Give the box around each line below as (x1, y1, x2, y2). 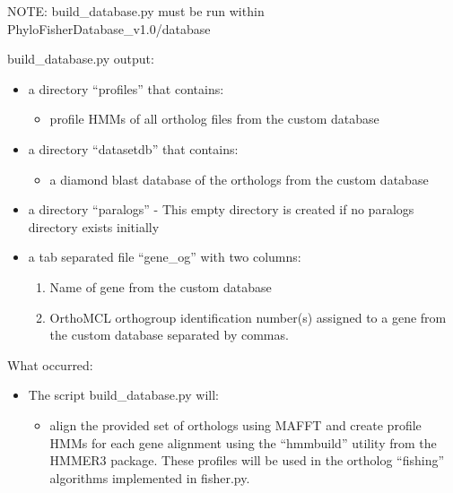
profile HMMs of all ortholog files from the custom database (49, 109, 379, 128)
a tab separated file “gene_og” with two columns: (28, 247, 301, 266)
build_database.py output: (7, 49, 154, 68)
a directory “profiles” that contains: (28, 79, 224, 98)
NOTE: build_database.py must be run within (7, 2, 265, 20)
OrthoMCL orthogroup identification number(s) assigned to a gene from (49, 307, 447, 326)
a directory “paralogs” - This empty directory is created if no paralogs (28, 200, 414, 219)
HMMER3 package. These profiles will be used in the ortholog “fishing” (49, 451, 445, 470)
